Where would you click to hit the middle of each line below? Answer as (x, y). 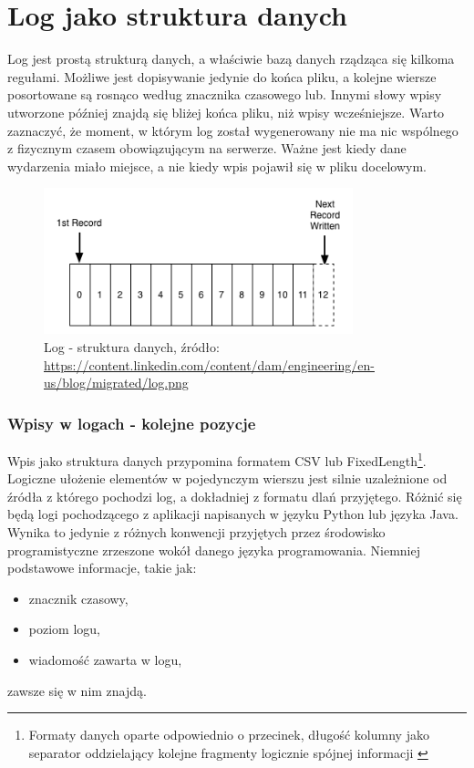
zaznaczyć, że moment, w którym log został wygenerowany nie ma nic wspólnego (233, 130)
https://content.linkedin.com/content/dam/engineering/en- (209, 364)
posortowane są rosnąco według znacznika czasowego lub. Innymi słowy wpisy (225, 94)
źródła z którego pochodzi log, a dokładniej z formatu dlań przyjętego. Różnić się (235, 496)
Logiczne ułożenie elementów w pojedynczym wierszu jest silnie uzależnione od (227, 478)
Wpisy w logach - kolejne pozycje (132, 423)
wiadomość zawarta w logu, (105, 660)
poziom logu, (64, 629)
